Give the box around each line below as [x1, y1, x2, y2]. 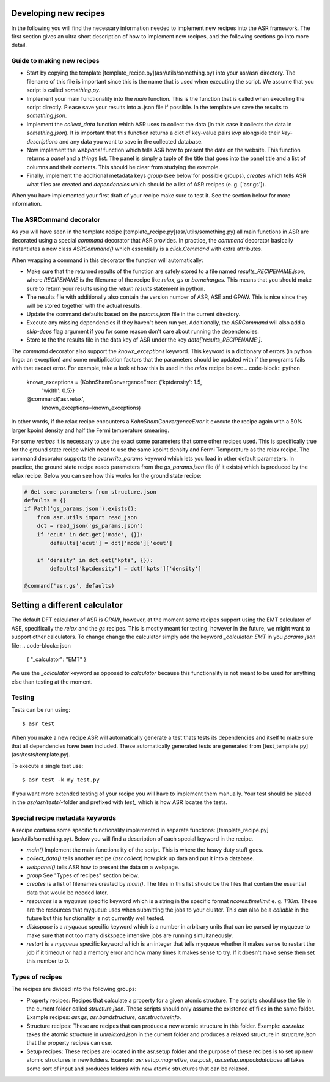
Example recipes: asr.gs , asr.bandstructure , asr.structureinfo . [26, 1014, 182, 1021]
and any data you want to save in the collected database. [59, 137, 203, 145]
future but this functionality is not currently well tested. [26, 915, 165, 922]
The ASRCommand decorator [11, 216, 101, 224]
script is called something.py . [26, 86, 101, 94]
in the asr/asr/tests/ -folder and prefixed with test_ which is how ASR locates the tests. [11, 798, 228, 806]
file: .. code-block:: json [11, 642, 71, 649]
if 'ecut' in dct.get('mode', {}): [37, 531, 144, 538]
